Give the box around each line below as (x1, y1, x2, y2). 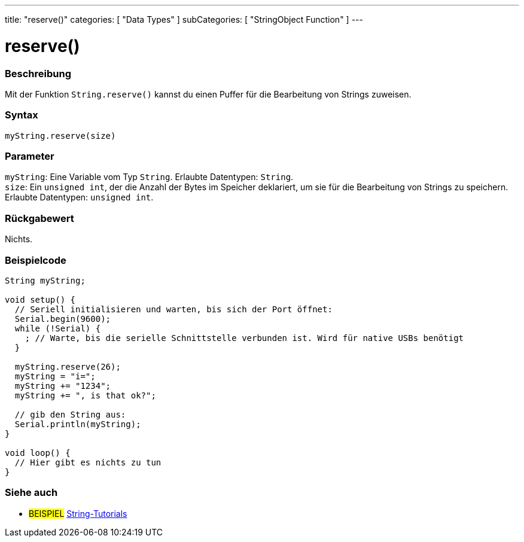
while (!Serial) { (14, 323, 101, 333)
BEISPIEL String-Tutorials (29, 508, 127, 519)
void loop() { (5, 447, 71, 458)
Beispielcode (5, 254, 66, 266)
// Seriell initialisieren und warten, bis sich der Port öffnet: (14, 304, 333, 314)
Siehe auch (5, 486, 58, 499)
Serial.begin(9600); (14, 313, 111, 324)
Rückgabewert (5, 212, 74, 224)
